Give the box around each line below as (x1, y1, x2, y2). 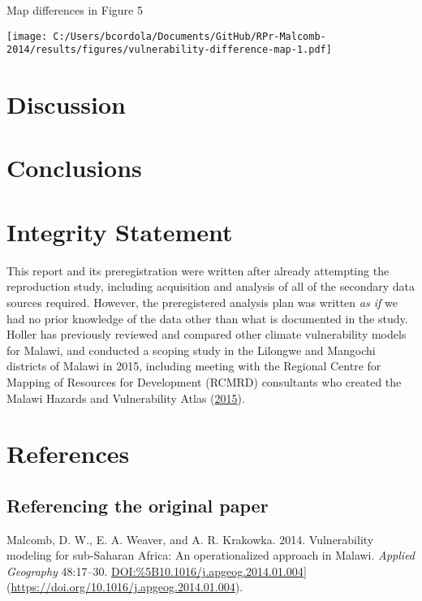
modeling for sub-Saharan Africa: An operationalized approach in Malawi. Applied (6, 547, 416, 564)
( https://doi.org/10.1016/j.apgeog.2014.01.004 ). (6, 578, 243, 595)
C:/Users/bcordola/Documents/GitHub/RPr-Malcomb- (53, 30, 326, 42)
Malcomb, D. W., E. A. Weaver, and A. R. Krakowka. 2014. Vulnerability (6, 530, 374, 547)
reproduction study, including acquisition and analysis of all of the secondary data (6, 278, 416, 295)
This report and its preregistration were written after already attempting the (6, 262, 390, 279)
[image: (6, 30, 48, 42)
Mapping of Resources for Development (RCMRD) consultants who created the (6, 373, 402, 390)
